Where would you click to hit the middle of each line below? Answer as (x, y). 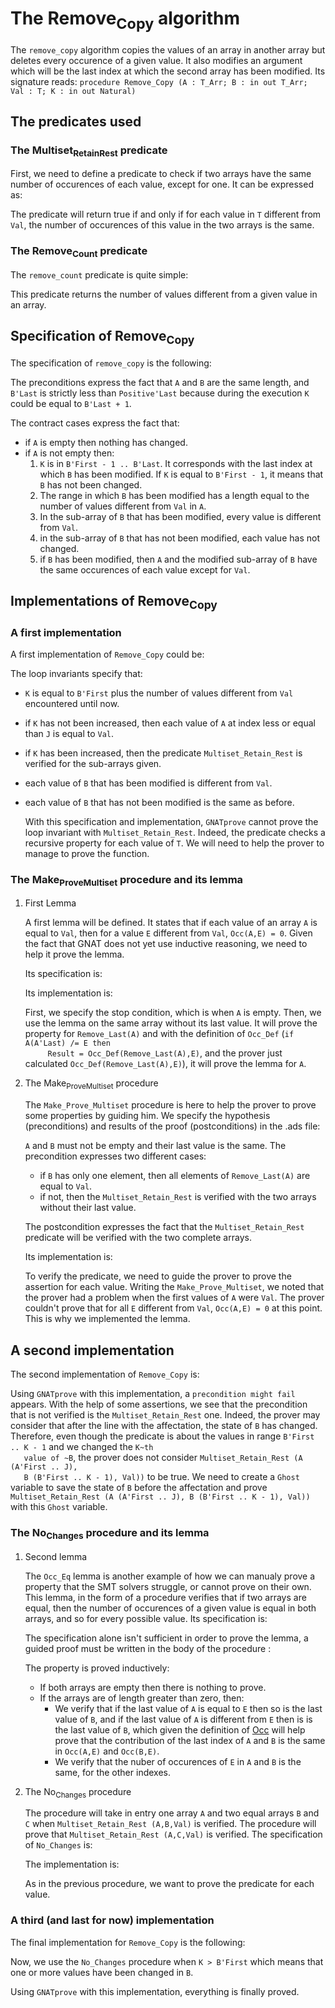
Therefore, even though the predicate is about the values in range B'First (162, 1436)
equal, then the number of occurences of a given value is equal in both (170, 1608)
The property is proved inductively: (97, 1668)
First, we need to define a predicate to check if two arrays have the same (161, 174)
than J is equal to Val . (69, 733)
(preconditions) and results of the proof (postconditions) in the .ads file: (172, 1126)
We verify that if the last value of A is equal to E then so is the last (188, 1708)
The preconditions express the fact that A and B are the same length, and (160, 383)
